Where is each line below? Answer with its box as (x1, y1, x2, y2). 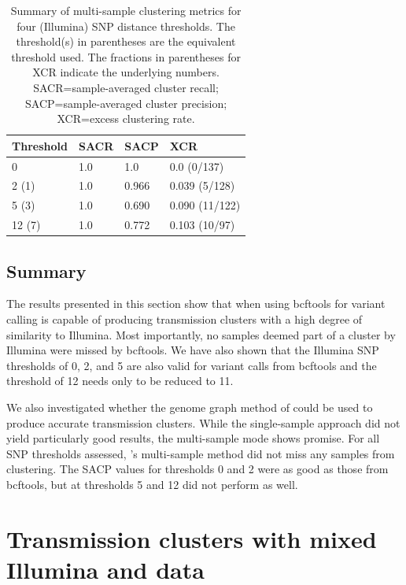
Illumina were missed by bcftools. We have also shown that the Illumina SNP (6, 342, 379, 358)
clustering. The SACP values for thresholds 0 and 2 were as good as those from (6, 461, 389, 477)
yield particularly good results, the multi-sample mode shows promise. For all (6, 430, 380, 446)
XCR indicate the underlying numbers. (32, 64, 220, 80)
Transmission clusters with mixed (6, 522, 377, 554)
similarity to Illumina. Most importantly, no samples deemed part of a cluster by (6, 326, 396, 342)
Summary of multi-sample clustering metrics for (10, 2, 242, 18)
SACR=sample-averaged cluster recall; (33, 79, 219, 95)
